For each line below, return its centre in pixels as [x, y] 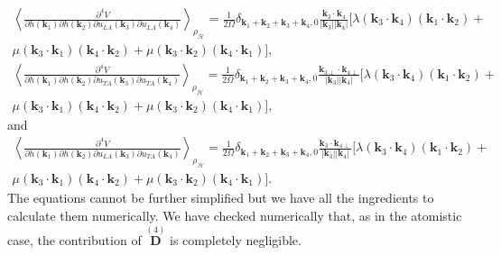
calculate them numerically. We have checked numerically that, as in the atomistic [235, 215]
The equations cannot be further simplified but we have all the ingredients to [221, 198]
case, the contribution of [74, 240]
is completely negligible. [236, 240]
